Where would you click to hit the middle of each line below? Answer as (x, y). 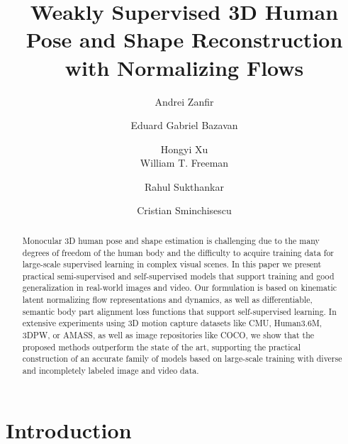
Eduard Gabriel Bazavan (184, 125)
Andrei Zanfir (184, 101)
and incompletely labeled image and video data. (111, 371)
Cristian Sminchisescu (184, 210)
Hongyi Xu (184, 149)
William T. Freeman (184, 163)
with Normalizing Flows (184, 67)
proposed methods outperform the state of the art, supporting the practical (162, 346)
